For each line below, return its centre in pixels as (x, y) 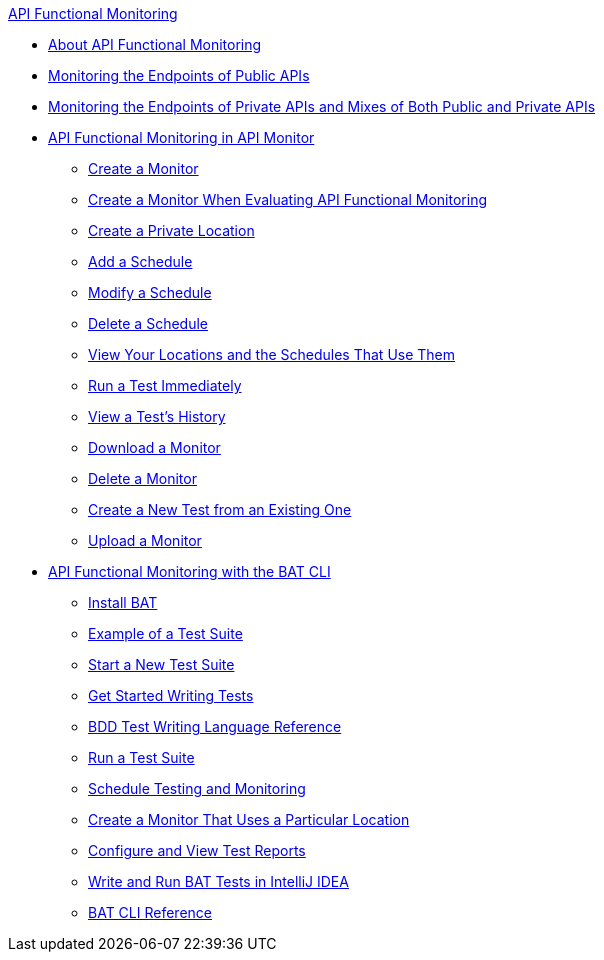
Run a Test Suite (141, 757)
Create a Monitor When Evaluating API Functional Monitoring (287, 199)
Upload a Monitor (145, 540)
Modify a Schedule (150, 292)
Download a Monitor (154, 447)
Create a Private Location (171, 230)
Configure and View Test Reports (197, 850)
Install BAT (123, 602)
